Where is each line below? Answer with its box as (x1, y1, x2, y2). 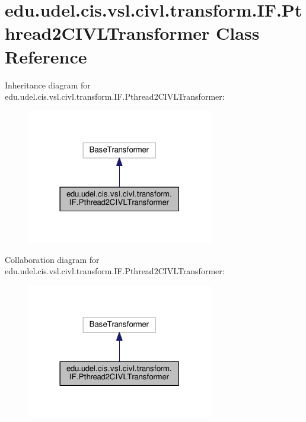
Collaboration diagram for (5, 253, 100, 265)
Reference (5, 44, 87, 68)
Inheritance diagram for (5, 78, 91, 91)
